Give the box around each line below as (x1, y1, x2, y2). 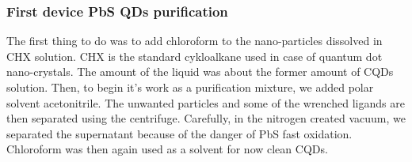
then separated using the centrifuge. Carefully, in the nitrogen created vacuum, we (6, 110, 406, 126)
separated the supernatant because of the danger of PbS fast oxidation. (6, 125, 353, 141)
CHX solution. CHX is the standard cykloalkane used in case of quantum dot (6, 47, 383, 64)
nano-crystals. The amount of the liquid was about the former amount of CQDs (6, 63, 394, 80)
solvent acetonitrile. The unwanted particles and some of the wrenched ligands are (6, 94, 405, 111)
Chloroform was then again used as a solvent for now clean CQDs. (6, 141, 328, 157)
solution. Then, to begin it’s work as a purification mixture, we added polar (6, 79, 374, 95)
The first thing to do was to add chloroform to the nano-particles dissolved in (6, 32, 383, 49)
